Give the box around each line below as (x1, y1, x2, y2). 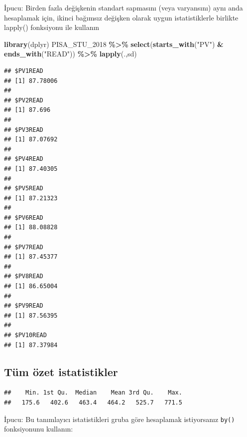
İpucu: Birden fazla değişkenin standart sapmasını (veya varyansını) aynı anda (4, 2, 243, 12)
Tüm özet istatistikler (4, 364, 118, 379)
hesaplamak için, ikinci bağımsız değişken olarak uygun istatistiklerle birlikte (4, 12, 239, 22)
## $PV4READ (4, 155, 43, 163)
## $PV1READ (4, 67, 43, 74)
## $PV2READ (4, 96, 43, 104)
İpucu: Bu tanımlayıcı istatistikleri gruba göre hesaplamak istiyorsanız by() (4, 414, 235, 424)
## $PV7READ (4, 243, 43, 251)
